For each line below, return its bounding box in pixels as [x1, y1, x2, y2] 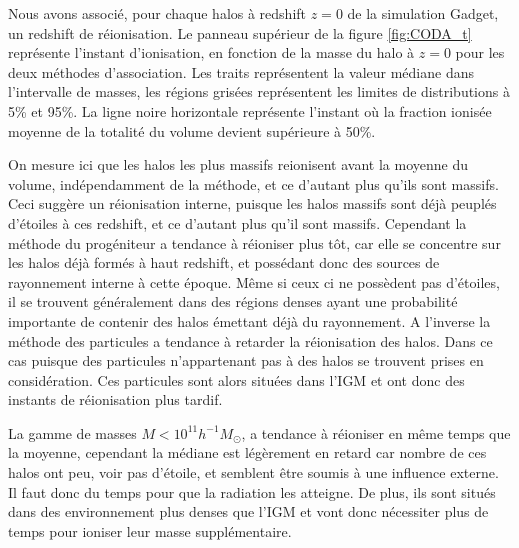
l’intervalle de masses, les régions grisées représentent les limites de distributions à [8, 81, 510, 102]
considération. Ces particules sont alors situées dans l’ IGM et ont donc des [8, 369, 465, 390]
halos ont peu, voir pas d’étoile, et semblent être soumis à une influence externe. [8, 462, 499, 483]
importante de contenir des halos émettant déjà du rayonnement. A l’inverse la [8, 310, 491, 331]
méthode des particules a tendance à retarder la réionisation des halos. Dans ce [8, 330, 493, 351]
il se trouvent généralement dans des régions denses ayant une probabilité [8, 291, 458, 312]
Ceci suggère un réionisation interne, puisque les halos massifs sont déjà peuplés [8, 193, 497, 214]
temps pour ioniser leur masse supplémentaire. [8, 520, 292, 541]
